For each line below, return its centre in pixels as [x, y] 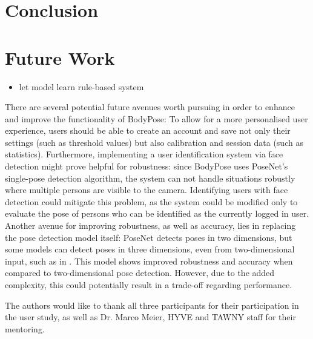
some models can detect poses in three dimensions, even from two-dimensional [150, 249]
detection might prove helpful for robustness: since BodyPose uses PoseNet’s [147, 166]
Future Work [60, 57]
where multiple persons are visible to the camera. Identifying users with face [147, 190]
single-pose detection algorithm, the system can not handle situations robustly [150, 178]
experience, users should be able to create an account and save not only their [148, 130]
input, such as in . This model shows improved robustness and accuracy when [149, 261]
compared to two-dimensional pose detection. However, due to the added [140, 273]
